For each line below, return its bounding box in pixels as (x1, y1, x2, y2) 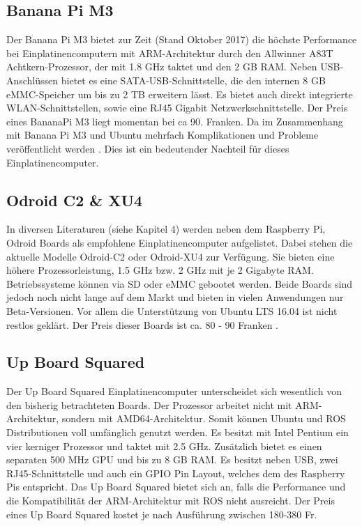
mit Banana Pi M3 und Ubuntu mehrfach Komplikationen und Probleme (6, 127, 319, 142)
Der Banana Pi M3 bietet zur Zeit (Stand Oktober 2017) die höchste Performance (6, 32, 357, 47)
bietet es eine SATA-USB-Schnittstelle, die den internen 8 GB (61, 72, 326, 87)
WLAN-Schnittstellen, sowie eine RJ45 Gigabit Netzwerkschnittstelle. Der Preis (6, 100, 348, 115)
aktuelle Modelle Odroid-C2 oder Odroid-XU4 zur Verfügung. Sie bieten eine (6, 249, 335, 263)
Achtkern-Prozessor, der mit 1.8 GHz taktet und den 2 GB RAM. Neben (6, 59, 317, 74)
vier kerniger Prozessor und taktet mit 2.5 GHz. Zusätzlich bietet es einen (6, 438, 322, 453)
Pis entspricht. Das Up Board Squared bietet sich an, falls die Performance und (6, 479, 346, 494)
